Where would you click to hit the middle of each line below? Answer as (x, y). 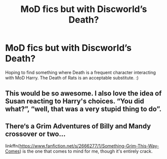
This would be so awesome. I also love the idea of (83, 93)
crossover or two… (35, 134)
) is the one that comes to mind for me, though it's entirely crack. (86, 151)
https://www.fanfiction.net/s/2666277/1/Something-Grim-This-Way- (89, 146)
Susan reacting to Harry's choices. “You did (75, 101)
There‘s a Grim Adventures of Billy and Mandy (78, 126)
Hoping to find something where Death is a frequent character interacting (81, 72)
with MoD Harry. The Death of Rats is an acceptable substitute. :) (72, 77)
